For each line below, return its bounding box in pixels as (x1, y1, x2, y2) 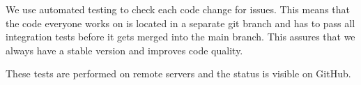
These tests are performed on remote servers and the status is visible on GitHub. (6, 66, 351, 81)
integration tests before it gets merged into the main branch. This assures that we (6, 29, 355, 44)
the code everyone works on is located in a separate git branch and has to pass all (6, 15, 355, 30)
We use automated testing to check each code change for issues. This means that (6, 2, 350, 16)
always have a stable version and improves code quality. (6, 42, 243, 57)
